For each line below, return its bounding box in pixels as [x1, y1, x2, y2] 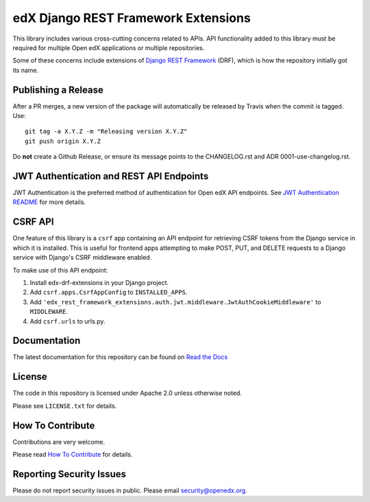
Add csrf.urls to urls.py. [29, 317, 106, 326]
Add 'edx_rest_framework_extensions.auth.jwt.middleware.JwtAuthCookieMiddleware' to [29, 297, 321, 306]
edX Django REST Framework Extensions [12, 10, 251, 25]
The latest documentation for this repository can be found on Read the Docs [12, 353, 228, 361]
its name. [12, 66, 39, 74]
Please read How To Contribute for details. [12, 450, 133, 459]
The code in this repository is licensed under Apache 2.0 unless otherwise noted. [12, 389, 243, 398]
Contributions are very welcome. [12, 437, 106, 446]
